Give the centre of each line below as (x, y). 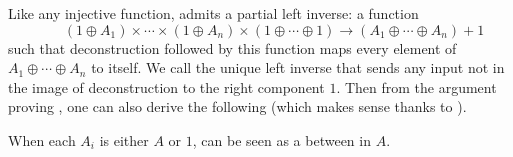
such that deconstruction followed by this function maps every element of (232, 47)
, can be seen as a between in (281, 139)
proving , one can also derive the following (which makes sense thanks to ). (237, 106)
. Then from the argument (416, 86)
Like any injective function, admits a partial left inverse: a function (213, 13)
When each (42, 139)
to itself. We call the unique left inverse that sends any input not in (298, 67)
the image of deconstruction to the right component (166, 86)
